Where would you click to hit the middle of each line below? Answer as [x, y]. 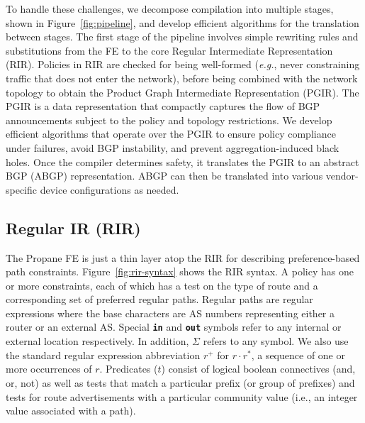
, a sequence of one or [298, 355]
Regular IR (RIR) [73, 227]
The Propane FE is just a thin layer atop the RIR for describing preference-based [183, 257]
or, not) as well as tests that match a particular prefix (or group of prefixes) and [180, 382]
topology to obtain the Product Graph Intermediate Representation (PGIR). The [182, 92]
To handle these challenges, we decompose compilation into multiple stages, [170, 9]
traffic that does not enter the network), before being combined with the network [182, 78]
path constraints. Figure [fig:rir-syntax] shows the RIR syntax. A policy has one [180, 271]
